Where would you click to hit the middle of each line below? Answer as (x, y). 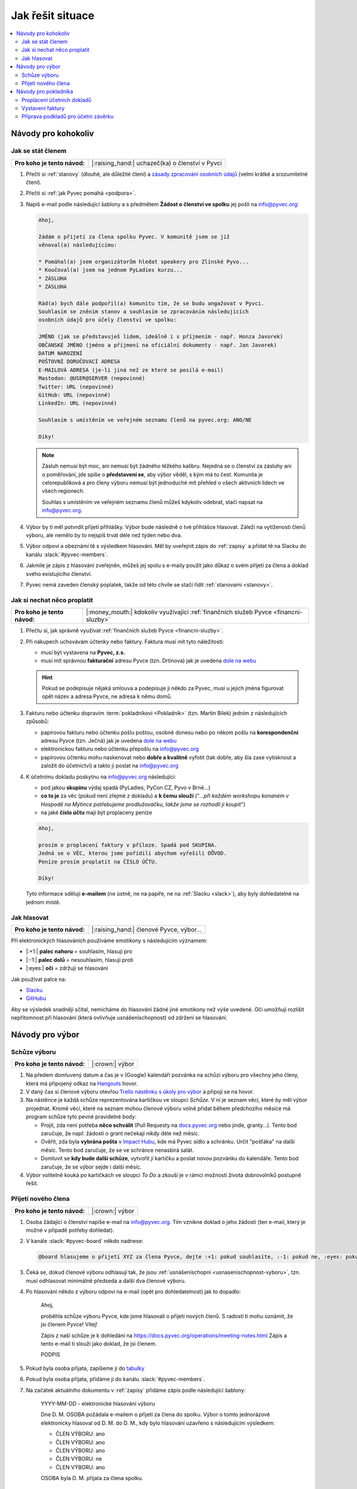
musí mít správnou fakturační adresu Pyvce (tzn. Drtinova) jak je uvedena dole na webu (148, 661)
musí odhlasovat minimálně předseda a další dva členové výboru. (106, 1281)
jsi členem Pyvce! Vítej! (69, 1325)
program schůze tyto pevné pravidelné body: (81, 1117)
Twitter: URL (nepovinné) (76, 387)
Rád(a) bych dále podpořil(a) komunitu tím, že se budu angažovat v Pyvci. (151, 303)
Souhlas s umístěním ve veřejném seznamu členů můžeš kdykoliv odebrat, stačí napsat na (152, 502)
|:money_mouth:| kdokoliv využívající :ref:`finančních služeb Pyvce (179, 612)
